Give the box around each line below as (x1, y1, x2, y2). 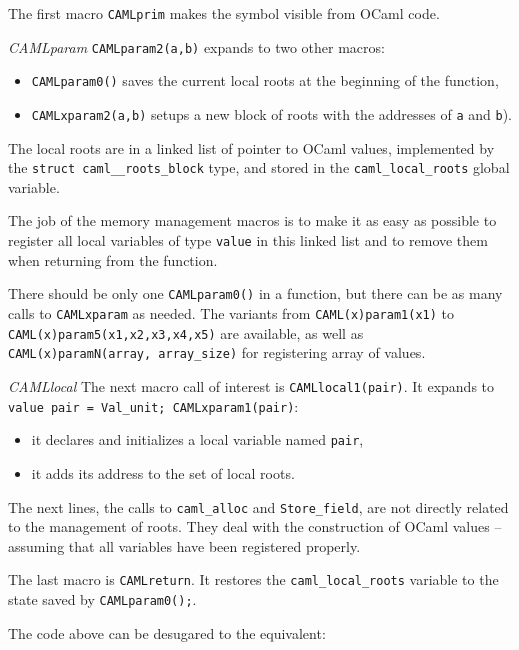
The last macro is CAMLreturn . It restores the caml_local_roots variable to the (8, 569, 499, 590)
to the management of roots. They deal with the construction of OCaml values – (8, 516, 502, 537)
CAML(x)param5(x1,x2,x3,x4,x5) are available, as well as (8, 322, 364, 343)
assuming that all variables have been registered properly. (8, 535, 361, 556)
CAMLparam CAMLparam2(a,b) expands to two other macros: (8, 36, 385, 57)
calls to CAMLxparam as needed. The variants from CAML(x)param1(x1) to (8, 302, 454, 323)
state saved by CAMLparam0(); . (8, 589, 197, 609)
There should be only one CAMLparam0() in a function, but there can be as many (8, 283, 503, 304)
